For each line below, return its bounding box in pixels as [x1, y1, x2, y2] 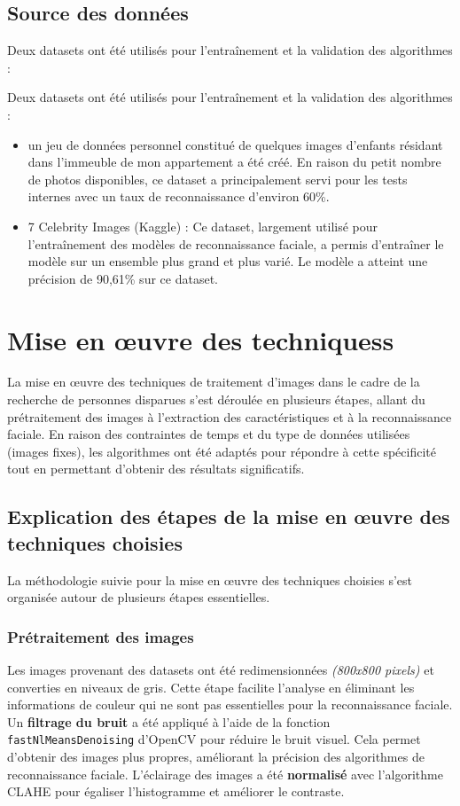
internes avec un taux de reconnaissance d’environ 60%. [27, 187, 330, 206]
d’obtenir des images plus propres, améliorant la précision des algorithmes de [7, 747, 425, 766]
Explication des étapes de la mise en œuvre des [7, 503, 450, 530]
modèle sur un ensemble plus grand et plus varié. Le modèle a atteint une [27, 252, 428, 270]
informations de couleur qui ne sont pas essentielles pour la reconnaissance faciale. [7, 695, 453, 714]
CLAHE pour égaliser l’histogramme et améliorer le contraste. [7, 782, 345, 801]
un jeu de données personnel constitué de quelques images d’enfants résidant [27, 135, 443, 153]
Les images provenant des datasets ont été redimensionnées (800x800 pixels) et [7, 661, 434, 679]
